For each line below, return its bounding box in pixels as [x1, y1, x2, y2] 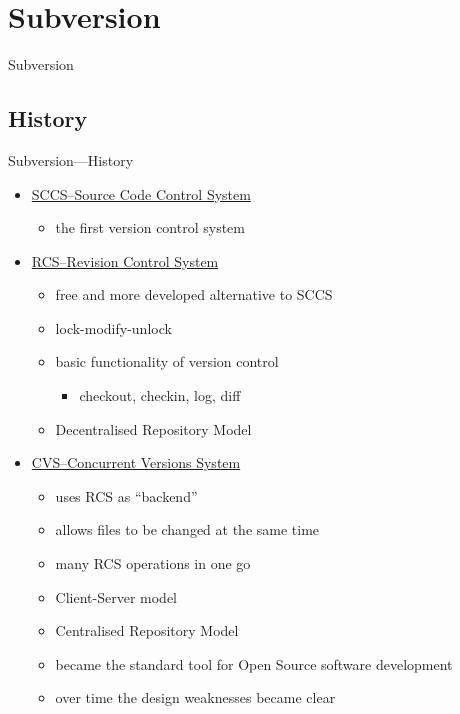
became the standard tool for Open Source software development [55, 653, 453, 674]
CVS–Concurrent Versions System [31, 452, 241, 473]
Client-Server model [55, 586, 178, 607]
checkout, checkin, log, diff [79, 385, 241, 406]
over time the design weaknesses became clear [55, 687, 336, 708]
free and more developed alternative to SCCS [55, 284, 333, 305]
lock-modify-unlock [55, 317, 172, 338]
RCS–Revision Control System [31, 250, 219, 271]
